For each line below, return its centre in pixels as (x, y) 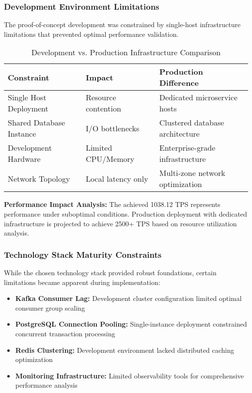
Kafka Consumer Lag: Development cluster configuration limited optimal (128, 298)
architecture (179, 134)
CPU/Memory (110, 159)
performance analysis (46, 385)
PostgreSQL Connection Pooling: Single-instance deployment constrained (131, 324)
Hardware (24, 159)
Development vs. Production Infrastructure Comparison (126, 52)
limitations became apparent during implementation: (82, 282)
